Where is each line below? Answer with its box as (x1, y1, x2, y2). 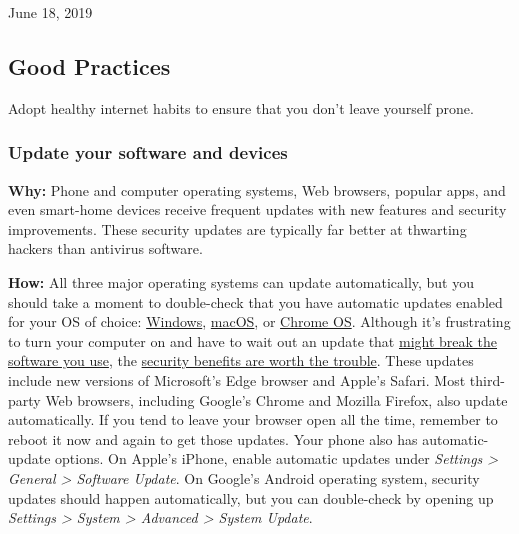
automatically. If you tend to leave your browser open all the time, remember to (8, 409, 498, 430)
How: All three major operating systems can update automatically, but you (8, 271, 475, 292)
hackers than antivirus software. (8, 238, 203, 259)
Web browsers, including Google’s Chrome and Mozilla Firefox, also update (45, 389, 508, 410)
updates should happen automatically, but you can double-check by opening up (8, 487, 494, 508)
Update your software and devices (8, 140, 288, 165)
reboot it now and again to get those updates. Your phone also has (8, 428, 418, 449)
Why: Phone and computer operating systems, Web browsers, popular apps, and (8, 179, 506, 200)
